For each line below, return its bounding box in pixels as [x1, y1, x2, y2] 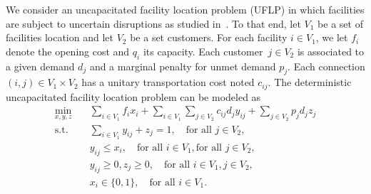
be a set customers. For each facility [130, 30, 288, 45]
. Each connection [288, 58, 365, 73]
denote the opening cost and [6, 43, 130, 58]
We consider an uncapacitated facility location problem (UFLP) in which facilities [6, 2, 365, 16]
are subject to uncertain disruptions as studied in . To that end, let [6, 16, 301, 31]
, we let [315, 30, 348, 45]
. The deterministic [268, 75, 352, 90]
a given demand [6, 58, 75, 73]
